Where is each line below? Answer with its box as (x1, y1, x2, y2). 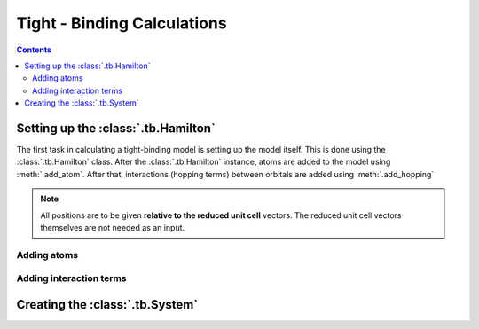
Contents (16, 44, 52, 55)
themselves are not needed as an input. (40, 222, 185, 232)
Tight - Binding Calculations (16, 13, 227, 33)
